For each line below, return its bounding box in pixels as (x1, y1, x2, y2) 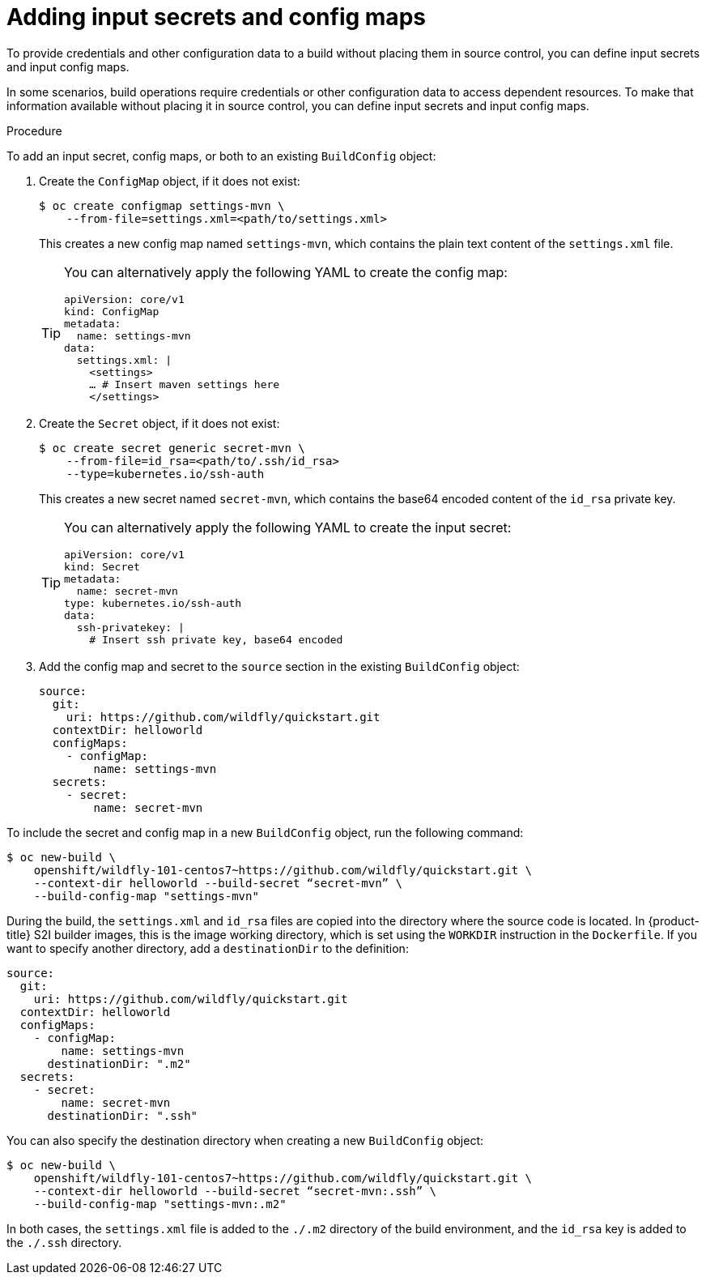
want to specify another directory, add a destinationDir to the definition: (6, 941, 409, 955)
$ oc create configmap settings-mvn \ (39, 199, 285, 212)
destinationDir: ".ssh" (47, 1108, 198, 1122)
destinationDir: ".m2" (47, 1057, 191, 1070)
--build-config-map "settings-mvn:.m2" (33, 1197, 287, 1211)
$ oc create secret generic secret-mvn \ (39, 441, 305, 455)
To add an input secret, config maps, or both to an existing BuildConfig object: (6, 148, 436, 163)
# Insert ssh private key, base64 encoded (89, 633, 343, 646)
